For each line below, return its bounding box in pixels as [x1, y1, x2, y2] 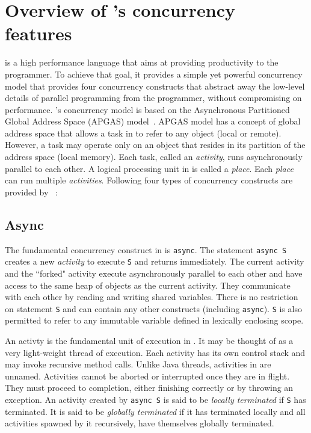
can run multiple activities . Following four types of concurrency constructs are [5, 174, 293, 186]
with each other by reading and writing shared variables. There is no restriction [5, 290, 298, 303]
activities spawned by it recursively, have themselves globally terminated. [5, 417, 274, 429]
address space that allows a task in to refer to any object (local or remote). [5, 126, 282, 139]
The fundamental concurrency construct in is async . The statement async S [5, 243, 287, 256]
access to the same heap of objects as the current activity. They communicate [5, 278, 291, 291]
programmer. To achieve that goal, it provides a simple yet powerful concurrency [5, 67, 303, 80]
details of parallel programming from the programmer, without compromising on [5, 91, 302, 104]
